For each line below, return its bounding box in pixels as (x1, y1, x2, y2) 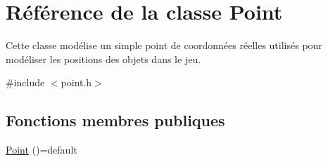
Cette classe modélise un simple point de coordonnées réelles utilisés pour (6, 38, 322, 53)
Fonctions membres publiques (6, 109, 225, 131)
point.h (61, 75, 92, 90)
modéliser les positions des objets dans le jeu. (6, 51, 201, 66)
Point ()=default (6, 142, 77, 157)
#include (6, 75, 45, 90)
